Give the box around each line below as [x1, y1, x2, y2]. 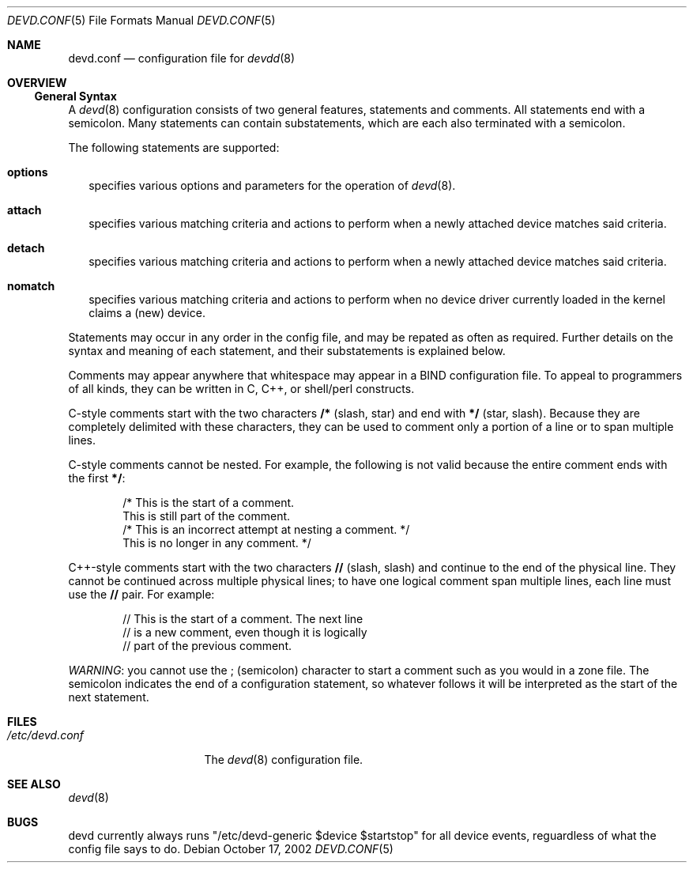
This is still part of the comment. [122, 509, 291, 523]
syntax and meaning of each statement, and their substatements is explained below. [68, 344, 506, 357]
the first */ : [68, 471, 126, 485]
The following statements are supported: [68, 141, 280, 154]
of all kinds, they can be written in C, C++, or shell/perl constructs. [68, 382, 415, 395]
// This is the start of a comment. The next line [122, 612, 363, 625]
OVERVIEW [7, 76, 67, 89]
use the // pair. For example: [68, 588, 215, 601]
